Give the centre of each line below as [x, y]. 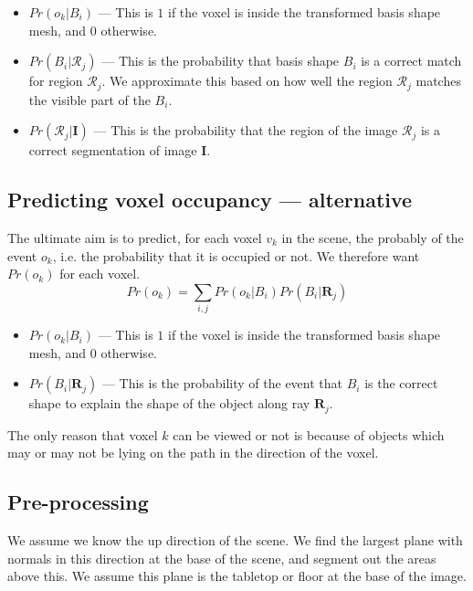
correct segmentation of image [113, 150]
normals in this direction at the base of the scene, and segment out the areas [222, 558]
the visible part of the [89, 99]
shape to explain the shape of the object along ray [169, 403]
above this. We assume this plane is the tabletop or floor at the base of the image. [237, 576]
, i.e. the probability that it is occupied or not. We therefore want [236, 255]
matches [438, 81]
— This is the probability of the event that [222, 383]
